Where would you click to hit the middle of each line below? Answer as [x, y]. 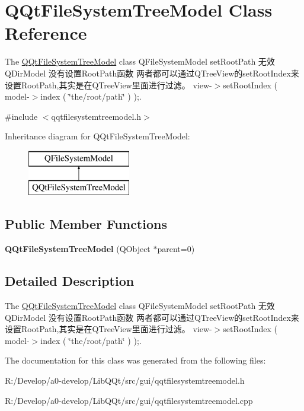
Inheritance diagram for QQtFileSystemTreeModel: [97, 136]
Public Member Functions [86, 224]
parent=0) [176, 249]
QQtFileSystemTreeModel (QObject [78, 249]
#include [21, 116]
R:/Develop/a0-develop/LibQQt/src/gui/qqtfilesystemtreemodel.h [125, 380]
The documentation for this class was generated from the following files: [135, 360]
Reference [46, 33]
